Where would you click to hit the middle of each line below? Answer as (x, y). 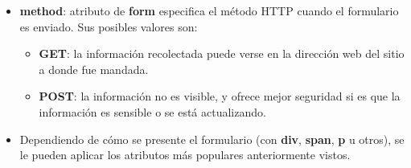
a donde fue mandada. (94, 69)
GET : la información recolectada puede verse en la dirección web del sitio (222, 53)
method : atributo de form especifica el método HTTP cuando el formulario (209, 10)
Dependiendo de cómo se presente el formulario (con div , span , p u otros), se (212, 139)
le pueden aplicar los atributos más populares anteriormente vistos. (185, 155)
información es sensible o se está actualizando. (152, 111)
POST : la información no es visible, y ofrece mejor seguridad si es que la (220, 96)
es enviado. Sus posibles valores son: (109, 26)
